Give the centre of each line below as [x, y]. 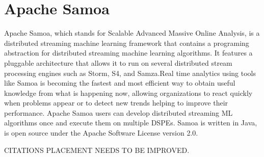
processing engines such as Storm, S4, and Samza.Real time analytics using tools [130, 73]
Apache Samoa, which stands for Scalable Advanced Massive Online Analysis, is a [132, 33]
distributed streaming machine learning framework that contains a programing [127, 43]
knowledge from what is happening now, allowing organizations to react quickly [128, 93]
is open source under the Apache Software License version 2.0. [101, 133]
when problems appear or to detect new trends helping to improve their [116, 103]
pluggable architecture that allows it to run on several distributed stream [118, 62]
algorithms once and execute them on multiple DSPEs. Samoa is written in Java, [131, 123]
